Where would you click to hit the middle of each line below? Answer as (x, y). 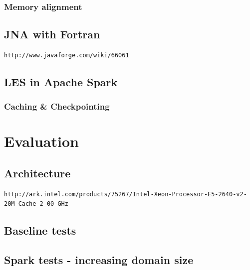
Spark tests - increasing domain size (99, 260)
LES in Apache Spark (61, 82)
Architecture (37, 173)
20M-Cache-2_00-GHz (36, 204)
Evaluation (41, 141)
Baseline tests (40, 230)
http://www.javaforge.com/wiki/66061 (67, 56)
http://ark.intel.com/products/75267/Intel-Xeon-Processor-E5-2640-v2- (125, 194)
